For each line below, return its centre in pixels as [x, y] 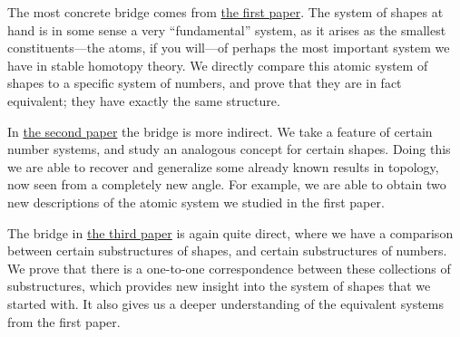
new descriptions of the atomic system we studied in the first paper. [196, 202]
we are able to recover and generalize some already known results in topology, [223, 166]
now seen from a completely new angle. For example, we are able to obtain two [227, 184]
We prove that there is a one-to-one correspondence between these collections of [229, 268]
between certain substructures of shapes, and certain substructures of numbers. [227, 250]
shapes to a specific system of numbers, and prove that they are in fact [205, 83]
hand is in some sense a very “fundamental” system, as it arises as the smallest [227, 29]
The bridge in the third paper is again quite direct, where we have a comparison [230, 232]
